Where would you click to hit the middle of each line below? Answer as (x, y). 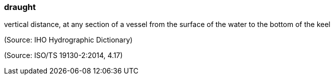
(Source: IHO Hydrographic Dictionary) (69, 40)
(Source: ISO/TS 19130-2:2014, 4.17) (63, 55)
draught (20, 7)
